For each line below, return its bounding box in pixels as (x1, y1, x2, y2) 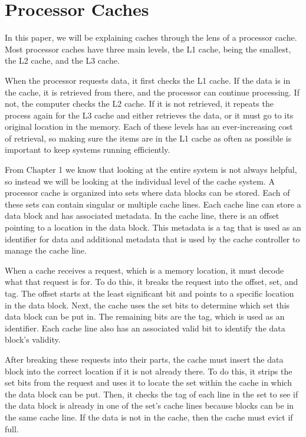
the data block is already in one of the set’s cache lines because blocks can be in (5, 399, 294, 412)
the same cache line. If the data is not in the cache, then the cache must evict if (5, 410, 293, 423)
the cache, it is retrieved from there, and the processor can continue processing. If (5, 86, 300, 98)
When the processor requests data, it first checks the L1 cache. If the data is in (5, 74, 291, 86)
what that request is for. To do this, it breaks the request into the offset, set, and (5, 275, 298, 288)
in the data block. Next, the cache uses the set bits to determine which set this (5, 298, 290, 311)
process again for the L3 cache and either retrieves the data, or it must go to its (5, 109, 294, 121)
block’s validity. (5, 333, 61, 346)
